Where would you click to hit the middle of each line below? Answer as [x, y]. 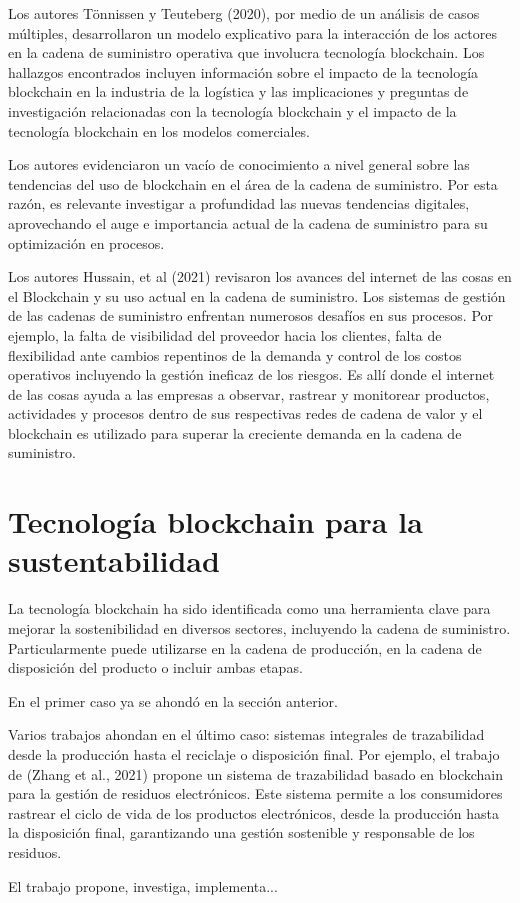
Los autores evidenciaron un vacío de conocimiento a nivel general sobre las [239, 164]
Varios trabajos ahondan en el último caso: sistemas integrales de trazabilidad [246, 734]
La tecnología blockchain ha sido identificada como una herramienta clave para [249, 608]
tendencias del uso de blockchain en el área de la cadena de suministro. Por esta [253, 183]
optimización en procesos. [86, 242]
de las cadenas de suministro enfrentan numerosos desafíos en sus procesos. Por [251, 315]
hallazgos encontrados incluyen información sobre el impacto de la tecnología [243, 71]
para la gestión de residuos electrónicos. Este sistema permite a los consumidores [255, 793]
